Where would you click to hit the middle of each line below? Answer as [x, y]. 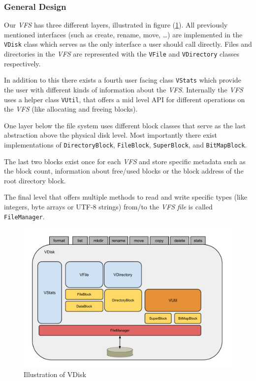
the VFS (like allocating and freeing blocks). [71, 109]
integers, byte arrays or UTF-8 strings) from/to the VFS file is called [108, 207]
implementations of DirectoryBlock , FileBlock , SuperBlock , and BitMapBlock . [126, 145]
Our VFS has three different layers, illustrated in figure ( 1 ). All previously [116, 25]
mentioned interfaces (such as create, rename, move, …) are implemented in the [123, 34]
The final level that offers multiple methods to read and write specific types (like [126, 197]
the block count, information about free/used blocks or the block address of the [124, 171]
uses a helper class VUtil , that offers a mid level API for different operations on [125, 99]
